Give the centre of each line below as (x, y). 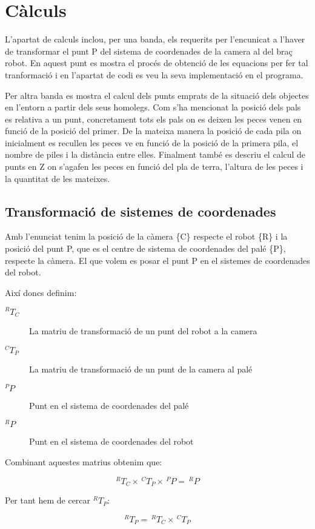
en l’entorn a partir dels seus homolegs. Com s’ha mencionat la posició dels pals (153, 107)
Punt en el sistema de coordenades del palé (109, 405)
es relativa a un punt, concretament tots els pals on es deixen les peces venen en (154, 119)
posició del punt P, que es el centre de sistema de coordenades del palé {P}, (145, 248)
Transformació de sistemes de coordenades (141, 211)
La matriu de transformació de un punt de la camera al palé (141, 369)
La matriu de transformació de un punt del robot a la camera (143, 330)
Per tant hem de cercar (48, 500)
